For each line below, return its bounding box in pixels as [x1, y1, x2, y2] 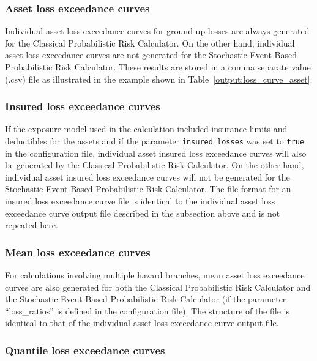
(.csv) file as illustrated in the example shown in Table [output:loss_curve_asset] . [5, 72, 313, 85]
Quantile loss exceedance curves [5, 342, 165, 357]
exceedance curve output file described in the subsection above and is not [5, 206, 280, 219]
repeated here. [5, 218, 58, 231]
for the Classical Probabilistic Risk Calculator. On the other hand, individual [5, 36, 295, 49]
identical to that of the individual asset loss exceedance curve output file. [5, 316, 279, 329]
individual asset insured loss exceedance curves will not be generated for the [5, 170, 290, 183]
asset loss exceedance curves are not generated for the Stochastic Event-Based [5, 48, 297, 61]
